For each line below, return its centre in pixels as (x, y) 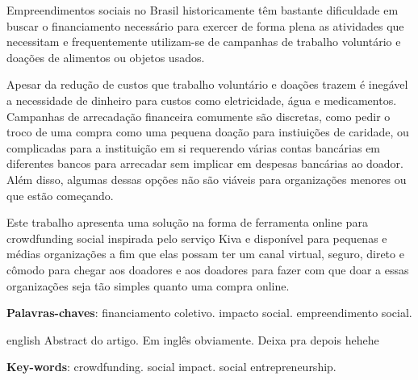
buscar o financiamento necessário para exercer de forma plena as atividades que (205, 25)
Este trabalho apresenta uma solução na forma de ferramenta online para (187, 222)
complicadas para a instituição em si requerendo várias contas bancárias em (194, 147)
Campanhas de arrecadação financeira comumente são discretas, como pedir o (199, 116)
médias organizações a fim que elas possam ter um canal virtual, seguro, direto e (205, 254)
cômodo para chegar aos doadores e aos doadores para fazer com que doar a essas (208, 269)
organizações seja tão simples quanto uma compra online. (148, 285)
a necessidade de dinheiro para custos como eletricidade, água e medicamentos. (202, 100)
